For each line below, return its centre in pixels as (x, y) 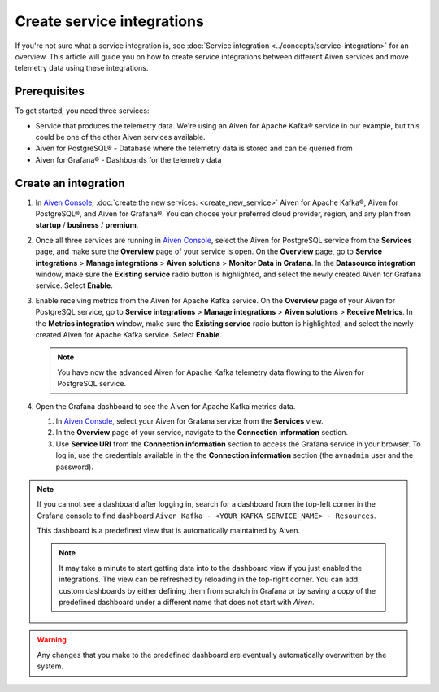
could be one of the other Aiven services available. (121, 137)
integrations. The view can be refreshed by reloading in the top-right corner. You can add (209, 579)
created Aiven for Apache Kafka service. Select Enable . (129, 335)
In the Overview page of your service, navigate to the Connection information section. (202, 433)
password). (74, 467)
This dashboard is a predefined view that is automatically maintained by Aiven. (169, 531)
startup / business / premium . (87, 225)
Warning (52, 640)
